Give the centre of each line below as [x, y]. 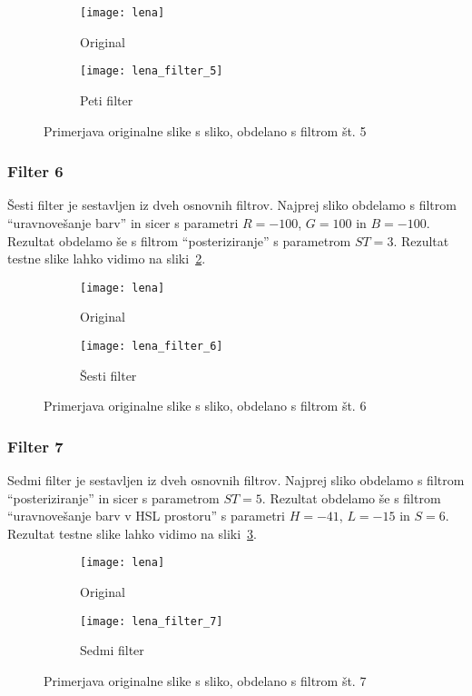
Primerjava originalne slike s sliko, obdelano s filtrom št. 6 [205, 406]
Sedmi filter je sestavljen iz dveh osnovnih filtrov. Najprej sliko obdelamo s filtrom [236, 480]
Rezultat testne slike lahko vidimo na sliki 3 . [132, 533]
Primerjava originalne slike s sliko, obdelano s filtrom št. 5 [205, 130]
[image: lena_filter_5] [152, 71]
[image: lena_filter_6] [152, 346]
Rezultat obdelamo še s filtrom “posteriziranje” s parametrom [179, 240]
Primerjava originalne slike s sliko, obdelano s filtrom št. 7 [205, 680]
